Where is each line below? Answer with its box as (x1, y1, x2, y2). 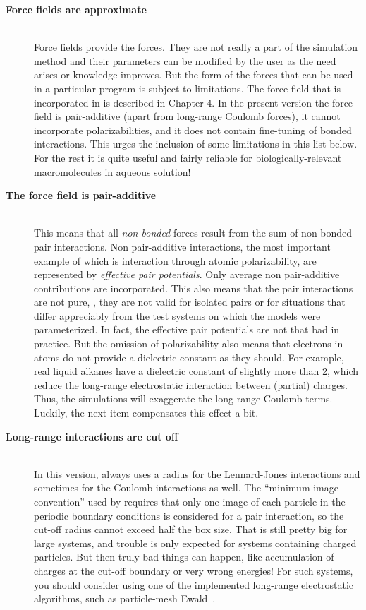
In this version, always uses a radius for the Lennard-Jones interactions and (34, 466, 360, 481)
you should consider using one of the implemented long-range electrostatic (34, 577, 354, 592)
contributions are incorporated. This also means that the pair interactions (34, 280, 353, 295)
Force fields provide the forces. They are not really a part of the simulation (34, 40, 358, 54)
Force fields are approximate (6, 2, 147, 16)
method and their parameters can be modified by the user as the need (34, 53, 336, 68)
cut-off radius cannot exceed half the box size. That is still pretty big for (34, 522, 348, 537)
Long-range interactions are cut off (6, 429, 178, 443)
